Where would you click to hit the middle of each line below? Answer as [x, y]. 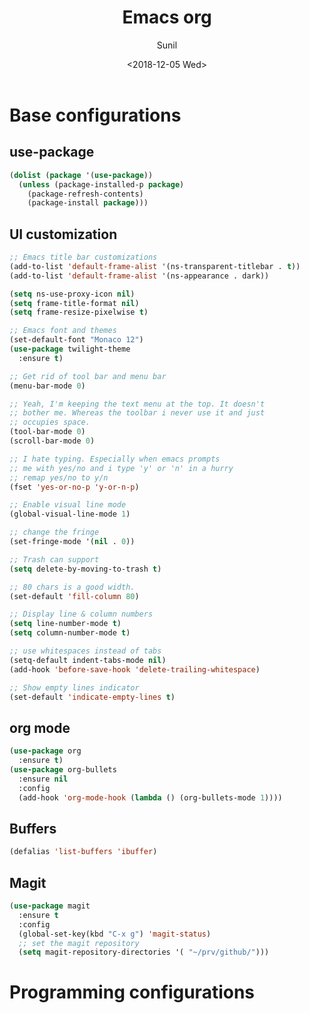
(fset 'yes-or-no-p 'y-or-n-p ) [74, 487]
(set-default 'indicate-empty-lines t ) [92, 697]
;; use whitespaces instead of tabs [85, 651]
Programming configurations [132, 992]
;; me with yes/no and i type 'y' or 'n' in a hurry [121, 468]
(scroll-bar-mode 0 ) [52, 441]
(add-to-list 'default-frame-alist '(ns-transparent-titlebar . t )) [155, 266]
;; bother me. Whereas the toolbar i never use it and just [137, 413]
